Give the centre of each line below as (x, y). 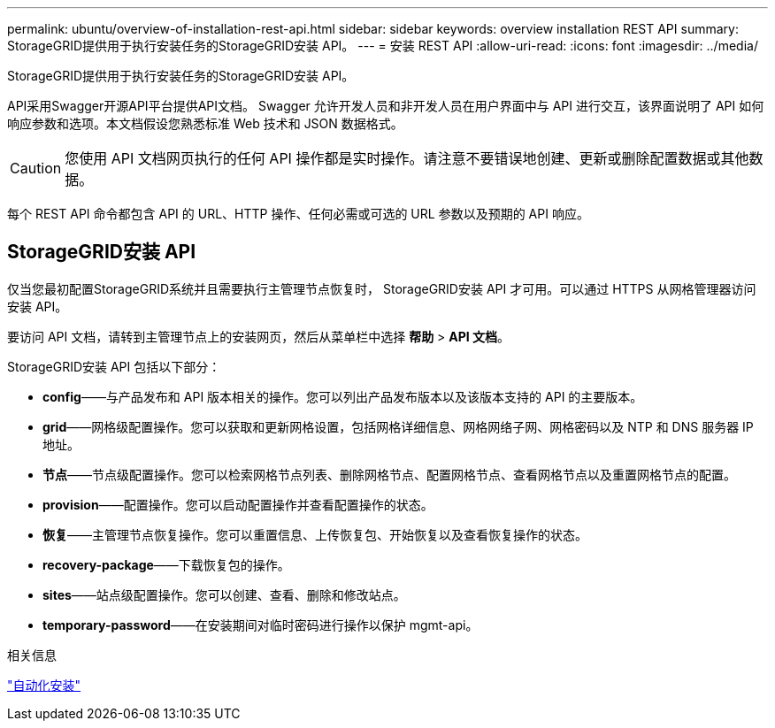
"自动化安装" (44, 685)
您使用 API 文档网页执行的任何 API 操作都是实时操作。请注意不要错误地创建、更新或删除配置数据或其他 (407, 158)
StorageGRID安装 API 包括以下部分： (114, 366)
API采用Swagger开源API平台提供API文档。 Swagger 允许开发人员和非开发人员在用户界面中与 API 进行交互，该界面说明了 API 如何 (386, 106)
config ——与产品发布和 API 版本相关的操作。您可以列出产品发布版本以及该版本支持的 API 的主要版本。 (343, 396)
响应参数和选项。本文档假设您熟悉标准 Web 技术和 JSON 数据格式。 (205, 123)
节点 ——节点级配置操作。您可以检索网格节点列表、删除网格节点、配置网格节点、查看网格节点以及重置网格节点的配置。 (389, 474)
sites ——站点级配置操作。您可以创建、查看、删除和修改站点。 (224, 594)
